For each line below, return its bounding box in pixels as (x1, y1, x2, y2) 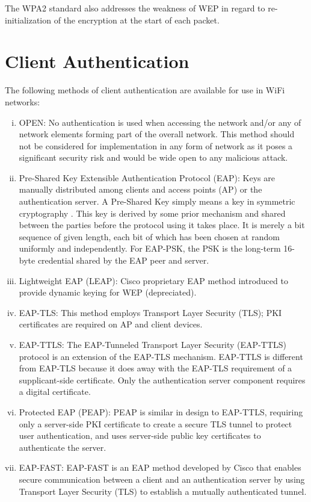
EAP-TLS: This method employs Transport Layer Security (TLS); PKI (19, 306, 282, 318)
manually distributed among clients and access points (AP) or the (19, 183, 262, 196)
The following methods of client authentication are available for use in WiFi (5, 84, 285, 96)
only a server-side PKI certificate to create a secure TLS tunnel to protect (19, 417, 292, 430)
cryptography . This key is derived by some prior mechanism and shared (19, 206, 286, 219)
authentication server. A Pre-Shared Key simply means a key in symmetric (19, 195, 295, 208)
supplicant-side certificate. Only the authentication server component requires (19, 373, 306, 386)
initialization (5, 13, 52, 26)
